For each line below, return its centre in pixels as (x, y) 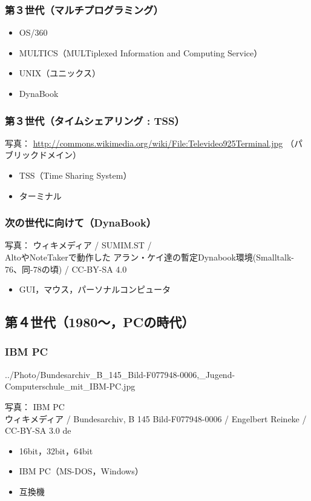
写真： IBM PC (35, 406)
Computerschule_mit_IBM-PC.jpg (70, 386)
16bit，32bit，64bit (56, 450)
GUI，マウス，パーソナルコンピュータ (95, 289)
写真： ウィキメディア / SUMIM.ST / (78, 245)
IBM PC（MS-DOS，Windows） (81, 471)
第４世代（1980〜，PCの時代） (100, 322)
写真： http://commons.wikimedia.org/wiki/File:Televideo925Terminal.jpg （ (149, 143)
